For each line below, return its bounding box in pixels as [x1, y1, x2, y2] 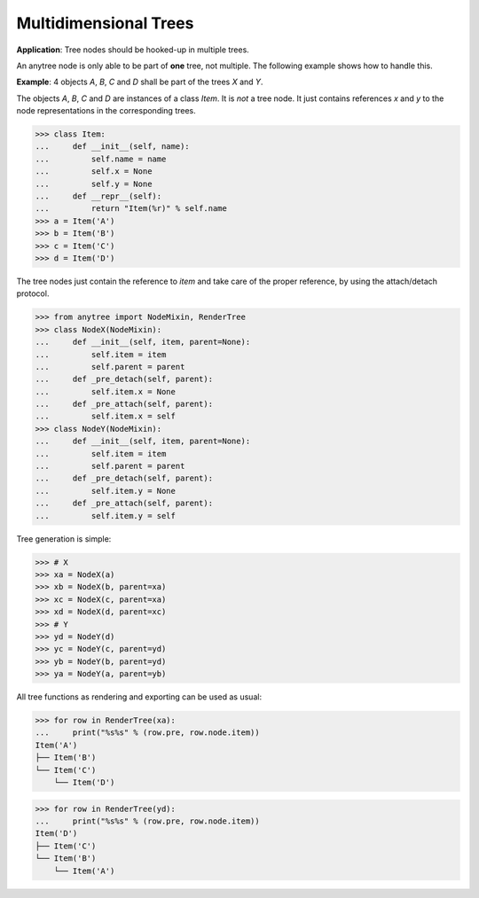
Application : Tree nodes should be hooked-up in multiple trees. [16, 44, 250, 55]
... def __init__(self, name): [35, 142, 190, 152]
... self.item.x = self [35, 411, 177, 421]
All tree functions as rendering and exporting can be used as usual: [16, 691, 262, 702]
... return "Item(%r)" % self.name [35, 204, 228, 214]
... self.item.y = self [35, 511, 177, 520]
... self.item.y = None [35, 486, 177, 496]
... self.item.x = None [35, 387, 177, 396]
